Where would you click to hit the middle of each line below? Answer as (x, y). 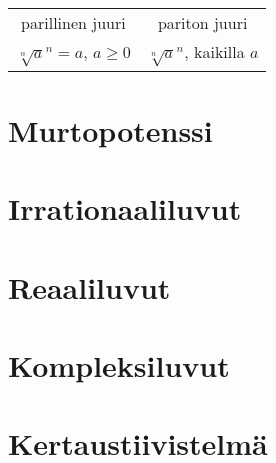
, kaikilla (214, 51)
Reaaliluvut (89, 286)
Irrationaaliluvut (125, 208)
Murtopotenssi (110, 129)
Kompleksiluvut (119, 364)
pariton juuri (202, 22)
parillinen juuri (73, 22)
